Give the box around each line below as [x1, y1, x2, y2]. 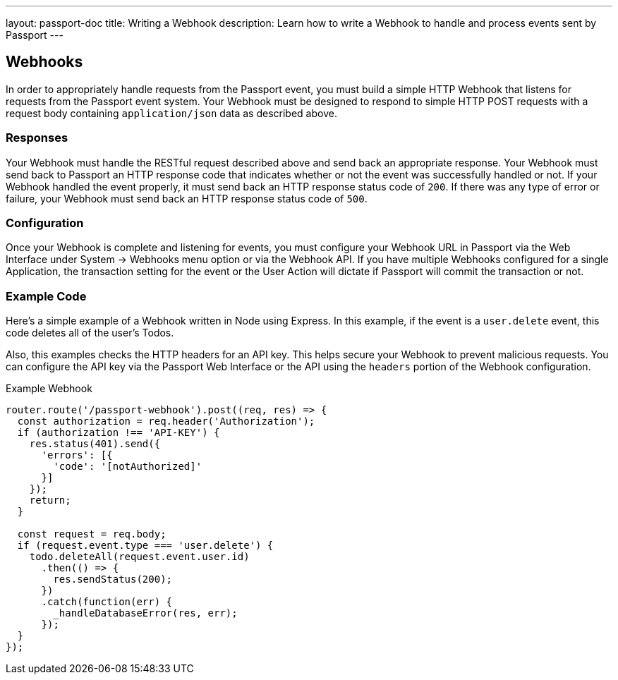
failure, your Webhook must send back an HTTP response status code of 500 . [6, 192, 368, 205]
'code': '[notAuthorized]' [53, 461, 202, 473]
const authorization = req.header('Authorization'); [17, 415, 315, 427]
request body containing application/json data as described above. [6, 107, 337, 119]
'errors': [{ [41, 449, 113, 461]
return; [29, 494, 71, 506]
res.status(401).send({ [29, 438, 161, 450]
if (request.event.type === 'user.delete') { [17, 540, 274, 552]
